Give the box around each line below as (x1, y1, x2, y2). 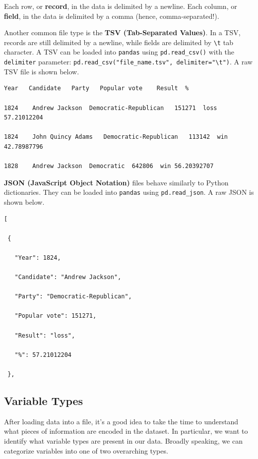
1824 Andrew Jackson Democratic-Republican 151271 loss (4, 104, 217, 112)
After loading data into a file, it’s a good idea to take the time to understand (4, 416, 238, 426)
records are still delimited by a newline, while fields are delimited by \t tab (4, 37, 233, 47)
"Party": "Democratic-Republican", (14, 293, 132, 300)
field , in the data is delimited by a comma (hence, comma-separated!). (4, 10, 219, 21)
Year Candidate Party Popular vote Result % (4, 85, 189, 92)
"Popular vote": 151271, (14, 312, 97, 320)
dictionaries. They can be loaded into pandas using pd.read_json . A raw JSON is (4, 187, 254, 197)
